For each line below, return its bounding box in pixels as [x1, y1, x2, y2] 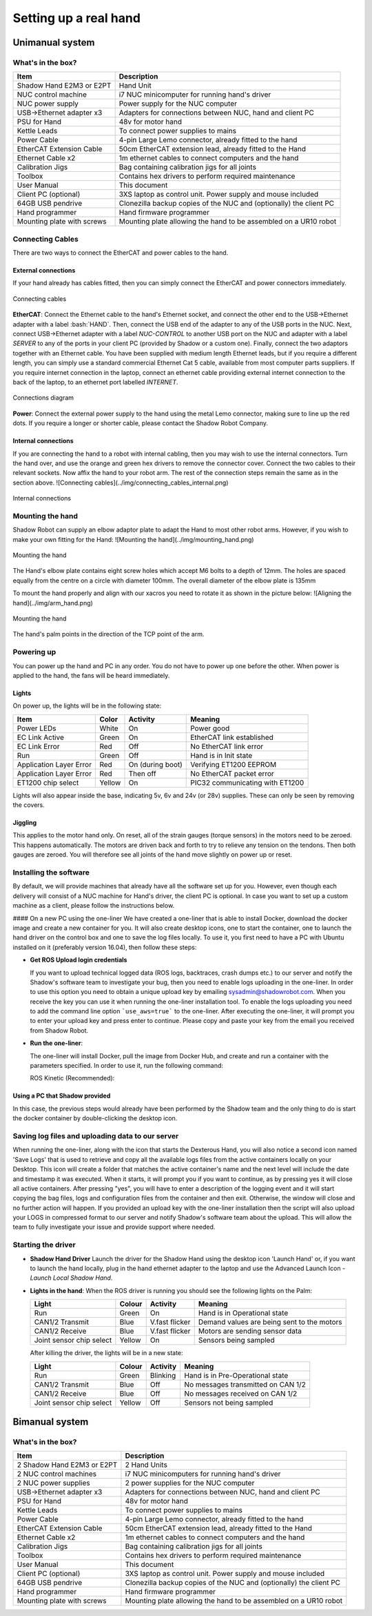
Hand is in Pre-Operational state [184, 1370, 289, 1380]
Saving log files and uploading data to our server [12, 1131, 179, 1140]
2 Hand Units [125, 1460, 168, 1470]
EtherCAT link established [190, 732, 273, 742]
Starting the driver [12, 1240, 76, 1249]
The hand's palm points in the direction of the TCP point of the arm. [12, 630, 205, 639]
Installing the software [12, 868, 90, 877]
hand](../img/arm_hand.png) [12, 598, 93, 607]
